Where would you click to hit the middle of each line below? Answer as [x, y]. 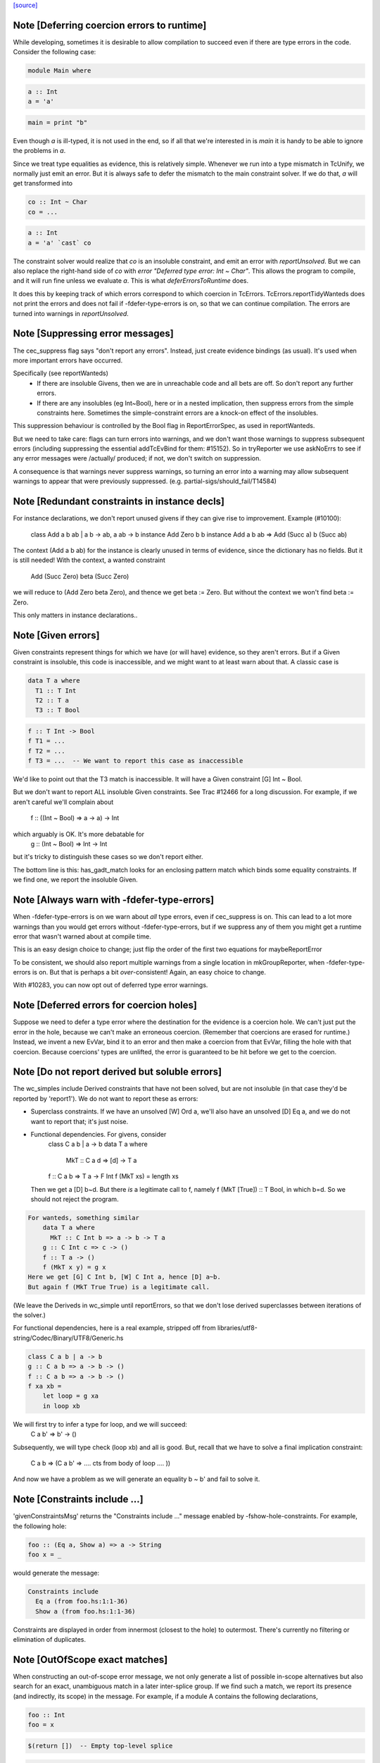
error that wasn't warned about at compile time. [82, 936]
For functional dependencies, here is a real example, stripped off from [114, 1328]
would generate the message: [56, 1573]
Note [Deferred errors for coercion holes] [105, 1005]
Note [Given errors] [56, 635]
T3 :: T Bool [58, 710]
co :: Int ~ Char [58, 202]
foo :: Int [46, 1715]
